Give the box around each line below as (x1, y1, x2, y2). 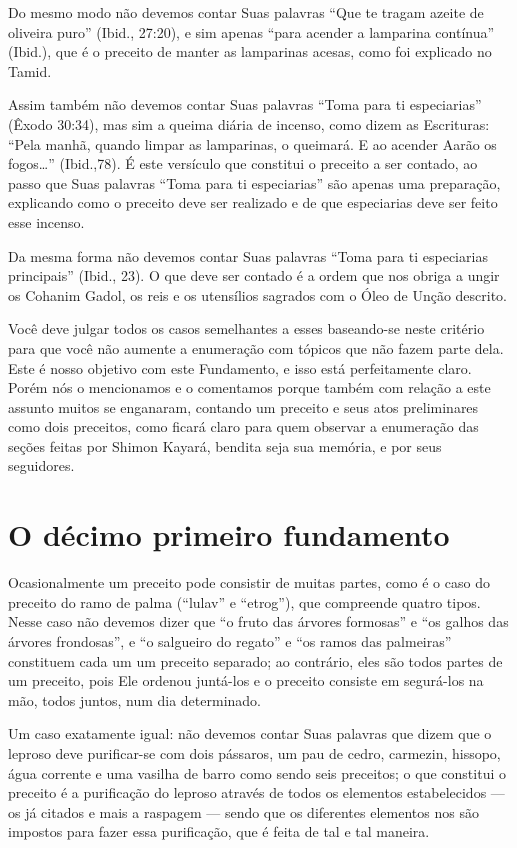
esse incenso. (8, 211, 85, 232)
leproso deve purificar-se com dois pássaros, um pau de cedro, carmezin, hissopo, (8, 742, 501, 763)
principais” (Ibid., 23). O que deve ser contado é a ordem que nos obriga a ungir (8, 265, 500, 286)
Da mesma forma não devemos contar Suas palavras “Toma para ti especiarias (8, 245, 488, 266)
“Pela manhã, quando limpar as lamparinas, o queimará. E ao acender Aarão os (8, 133, 497, 154)
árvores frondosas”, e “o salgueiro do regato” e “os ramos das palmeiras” (8, 630, 452, 651)
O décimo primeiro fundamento (8, 514, 450, 555)
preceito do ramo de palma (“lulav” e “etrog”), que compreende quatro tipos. (8, 591, 481, 612)
